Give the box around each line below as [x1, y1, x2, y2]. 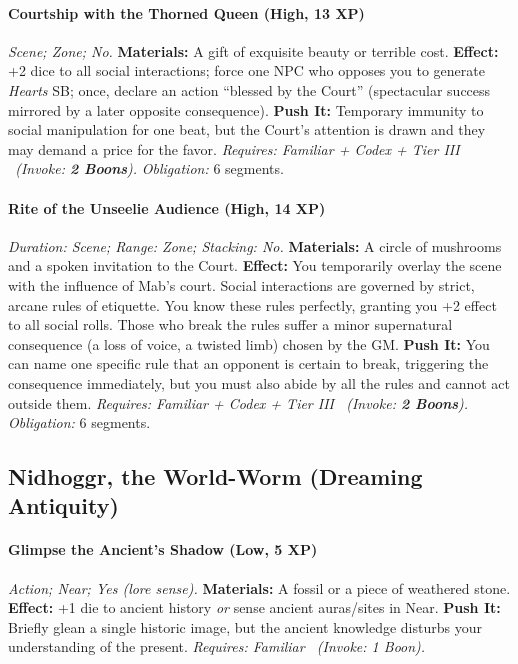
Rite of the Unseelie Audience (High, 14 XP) [8, 197, 326, 218]
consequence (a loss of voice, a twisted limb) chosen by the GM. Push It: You [8, 333, 490, 354]
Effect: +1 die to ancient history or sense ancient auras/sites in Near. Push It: [8, 597, 501, 618]
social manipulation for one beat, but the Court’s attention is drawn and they [8, 119, 486, 140]
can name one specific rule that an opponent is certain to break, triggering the [8, 353, 489, 374]
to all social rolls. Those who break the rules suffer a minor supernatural [8, 314, 453, 335]
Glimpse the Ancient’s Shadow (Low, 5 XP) [8, 539, 318, 560]
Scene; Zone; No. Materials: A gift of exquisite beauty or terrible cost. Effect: [8, 40, 499, 61]
